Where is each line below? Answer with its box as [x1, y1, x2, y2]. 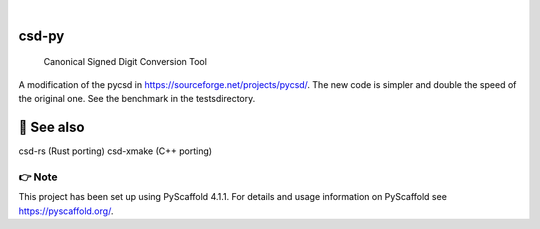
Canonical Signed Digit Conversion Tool [43, 56, 207, 68]
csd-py [18, 27, 65, 44]
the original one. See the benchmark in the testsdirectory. [18, 93, 256, 105]
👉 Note [18, 170, 58, 184]
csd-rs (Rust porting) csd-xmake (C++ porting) [18, 145, 213, 157]
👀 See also [18, 119, 85, 135]
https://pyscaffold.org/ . [18, 205, 114, 217]
